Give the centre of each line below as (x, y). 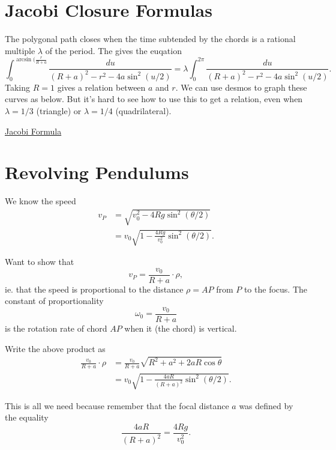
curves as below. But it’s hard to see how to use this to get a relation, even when (154, 99)
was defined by (266, 405)
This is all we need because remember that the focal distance (117, 405)
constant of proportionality (54, 301)
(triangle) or (59, 110)
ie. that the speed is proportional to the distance (94, 289)
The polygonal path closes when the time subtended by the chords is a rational (150, 39)
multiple (20, 50)
